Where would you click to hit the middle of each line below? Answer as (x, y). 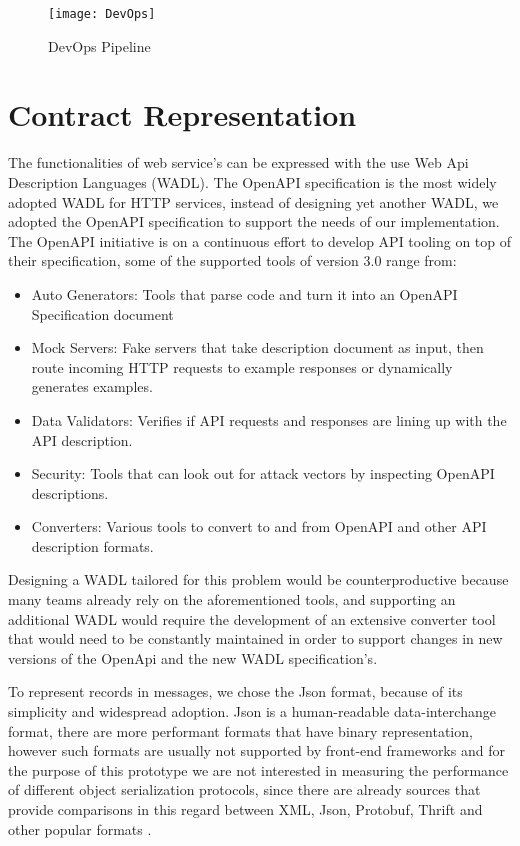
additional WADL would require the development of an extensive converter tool (252, 618)
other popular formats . (80, 828)
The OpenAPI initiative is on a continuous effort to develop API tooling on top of (260, 240)
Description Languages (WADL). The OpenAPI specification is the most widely (252, 181)
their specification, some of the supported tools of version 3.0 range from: (232, 260)
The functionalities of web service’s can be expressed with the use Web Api (238, 162)
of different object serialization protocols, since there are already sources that (244, 789)
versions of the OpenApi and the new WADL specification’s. (193, 657)
